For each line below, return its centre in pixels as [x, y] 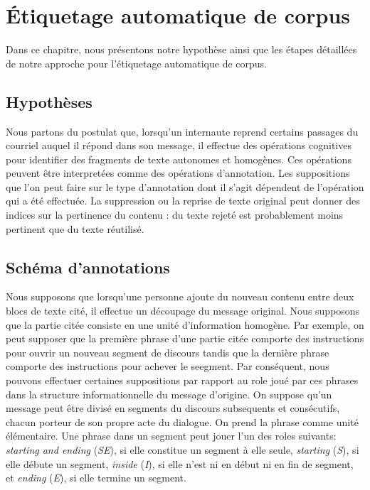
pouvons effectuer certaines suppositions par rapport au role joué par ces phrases [182, 380]
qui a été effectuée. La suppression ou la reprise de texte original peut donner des [183, 201]
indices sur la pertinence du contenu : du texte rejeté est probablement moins [175, 215]
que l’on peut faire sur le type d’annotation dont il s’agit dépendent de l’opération [185, 186]
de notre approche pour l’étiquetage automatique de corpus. [136, 63]
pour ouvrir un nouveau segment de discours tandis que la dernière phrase [168, 352]
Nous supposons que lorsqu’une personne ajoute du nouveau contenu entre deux [180, 296]
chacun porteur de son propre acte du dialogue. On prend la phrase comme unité [182, 421]
